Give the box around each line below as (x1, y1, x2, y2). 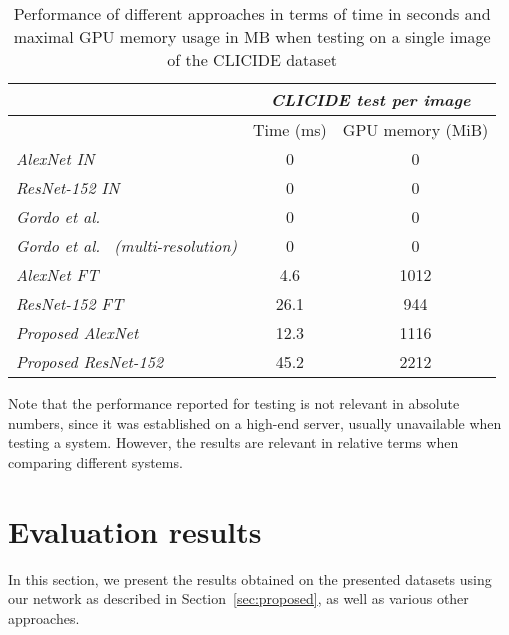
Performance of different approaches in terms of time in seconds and (13, 2, 491, 25)
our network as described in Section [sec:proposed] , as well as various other (8, 588, 469, 609)
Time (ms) (252, 118, 327, 141)
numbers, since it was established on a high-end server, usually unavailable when (8, 412, 502, 433)
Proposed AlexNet (16, 321, 139, 344)
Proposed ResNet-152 (16, 350, 164, 373)
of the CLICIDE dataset (167, 48, 337, 71)
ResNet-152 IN (16, 176, 120, 199)
